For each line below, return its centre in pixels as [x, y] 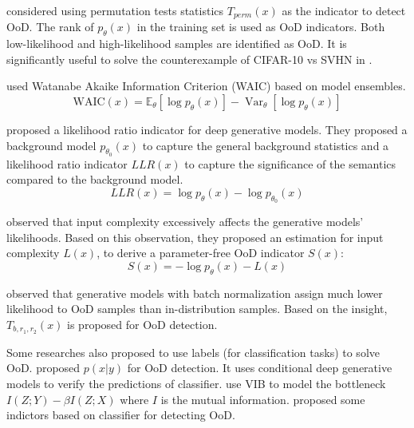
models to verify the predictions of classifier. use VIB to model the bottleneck [196, 384]
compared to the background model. [95, 179]
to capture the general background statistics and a [266, 145]
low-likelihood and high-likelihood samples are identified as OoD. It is [177, 44]
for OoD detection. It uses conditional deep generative [260, 368]
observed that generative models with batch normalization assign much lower [195, 293]
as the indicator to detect [344, 10]
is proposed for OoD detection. [142, 324]
